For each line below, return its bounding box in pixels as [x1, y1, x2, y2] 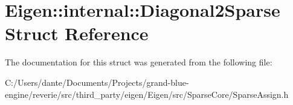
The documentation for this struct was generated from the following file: [5, 56, 272, 68]
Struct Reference [5, 21, 149, 46]
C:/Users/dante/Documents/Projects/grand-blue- [5, 76, 189, 88]
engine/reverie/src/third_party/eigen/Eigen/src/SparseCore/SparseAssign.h [5, 88, 289, 100]
